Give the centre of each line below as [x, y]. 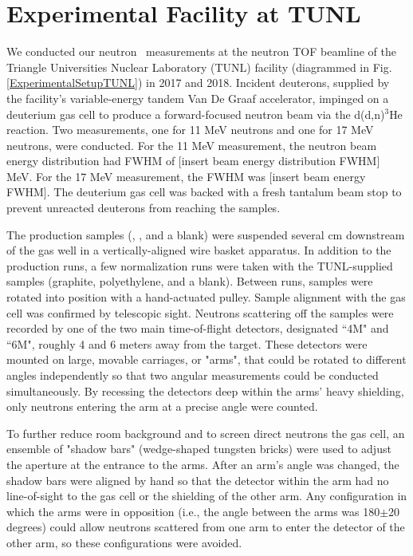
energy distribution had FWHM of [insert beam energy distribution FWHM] [193, 161]
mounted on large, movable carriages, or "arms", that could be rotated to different [206, 359]
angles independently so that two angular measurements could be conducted [193, 375]
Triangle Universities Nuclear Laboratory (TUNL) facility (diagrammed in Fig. [199, 67]
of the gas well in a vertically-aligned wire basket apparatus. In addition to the [199, 250]
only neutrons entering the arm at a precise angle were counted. [162, 406]
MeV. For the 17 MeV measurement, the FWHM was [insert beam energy [186, 176]
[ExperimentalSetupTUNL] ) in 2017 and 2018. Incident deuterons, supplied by [198, 83]
